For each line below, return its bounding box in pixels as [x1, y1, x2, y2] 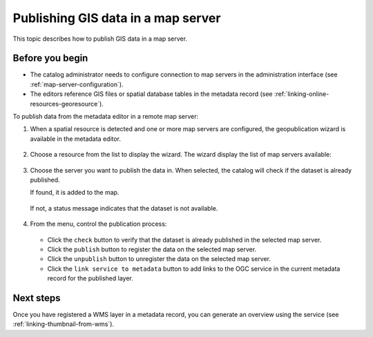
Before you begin [12, 52, 88, 64]
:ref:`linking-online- [274, 90, 329, 98]
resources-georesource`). [30, 99, 104, 108]
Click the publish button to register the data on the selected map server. [47, 245, 257, 253]
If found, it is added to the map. [30, 189, 119, 197]
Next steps [12, 292, 61, 304]
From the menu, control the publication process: [30, 220, 167, 228]
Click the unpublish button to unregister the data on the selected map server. [47, 255, 271, 263]
